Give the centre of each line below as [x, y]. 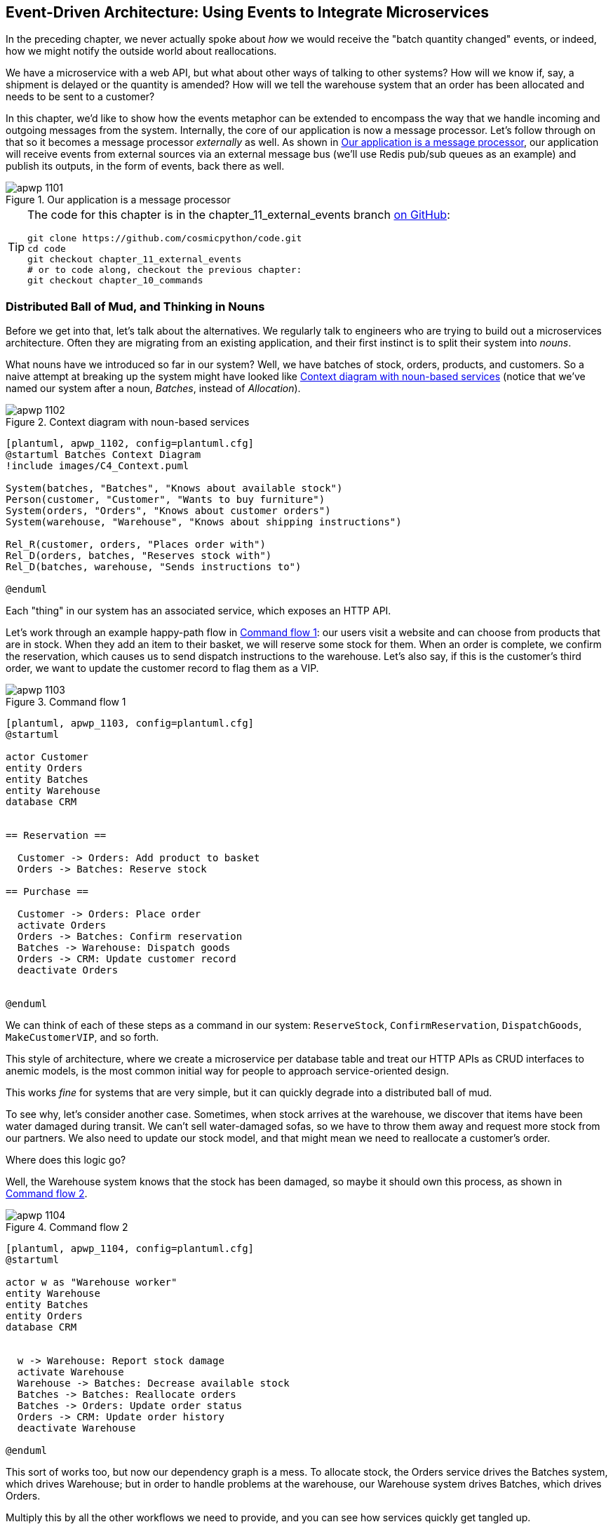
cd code [47, 249]
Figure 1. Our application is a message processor [118, 200]
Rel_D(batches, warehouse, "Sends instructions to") [154, 567]
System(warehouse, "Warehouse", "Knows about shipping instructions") [204, 522]
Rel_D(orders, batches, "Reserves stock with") [139, 556]
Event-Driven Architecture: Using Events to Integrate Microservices [248, 12]
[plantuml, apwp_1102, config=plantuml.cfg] [130, 444]
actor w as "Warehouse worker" [92, 1282]
